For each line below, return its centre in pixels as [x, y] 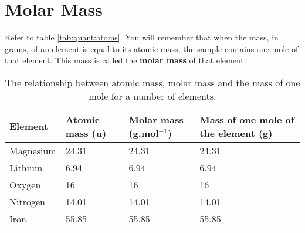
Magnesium [33, 150]
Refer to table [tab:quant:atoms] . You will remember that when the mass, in [142, 37]
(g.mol [144, 133]
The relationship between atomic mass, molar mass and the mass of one [152, 82]
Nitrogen [27, 201]
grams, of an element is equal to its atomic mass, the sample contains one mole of [152, 48]
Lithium [26, 167]
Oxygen [25, 184]
